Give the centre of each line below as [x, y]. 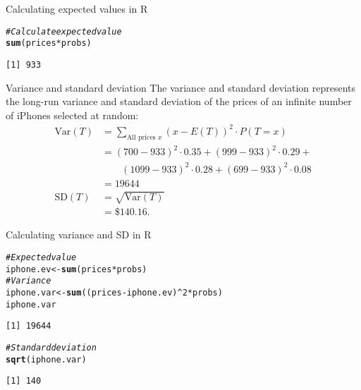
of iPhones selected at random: [72, 115]
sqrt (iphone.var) [46, 359]
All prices [141, 137]
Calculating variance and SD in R [79, 234]
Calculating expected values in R [77, 8]
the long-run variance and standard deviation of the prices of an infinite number [179, 101]
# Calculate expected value [64, 31]
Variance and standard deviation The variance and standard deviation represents [181, 87]
